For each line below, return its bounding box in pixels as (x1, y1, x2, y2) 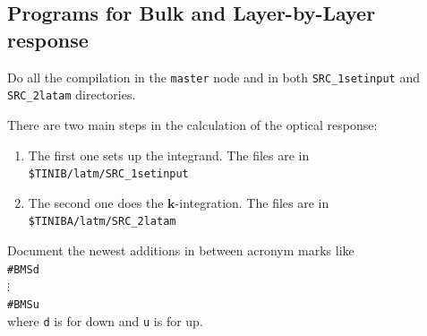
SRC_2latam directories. (7, 85, 136, 104)
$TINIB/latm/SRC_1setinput (28, 168, 189, 181)
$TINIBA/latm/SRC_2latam (28, 215, 176, 228)
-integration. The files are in (175, 193, 329, 211)
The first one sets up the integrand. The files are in (28, 145, 310, 164)
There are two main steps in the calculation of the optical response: (7, 115, 378, 134)
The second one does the (28, 193, 164, 211)
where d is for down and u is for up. (7, 311, 203, 330)
